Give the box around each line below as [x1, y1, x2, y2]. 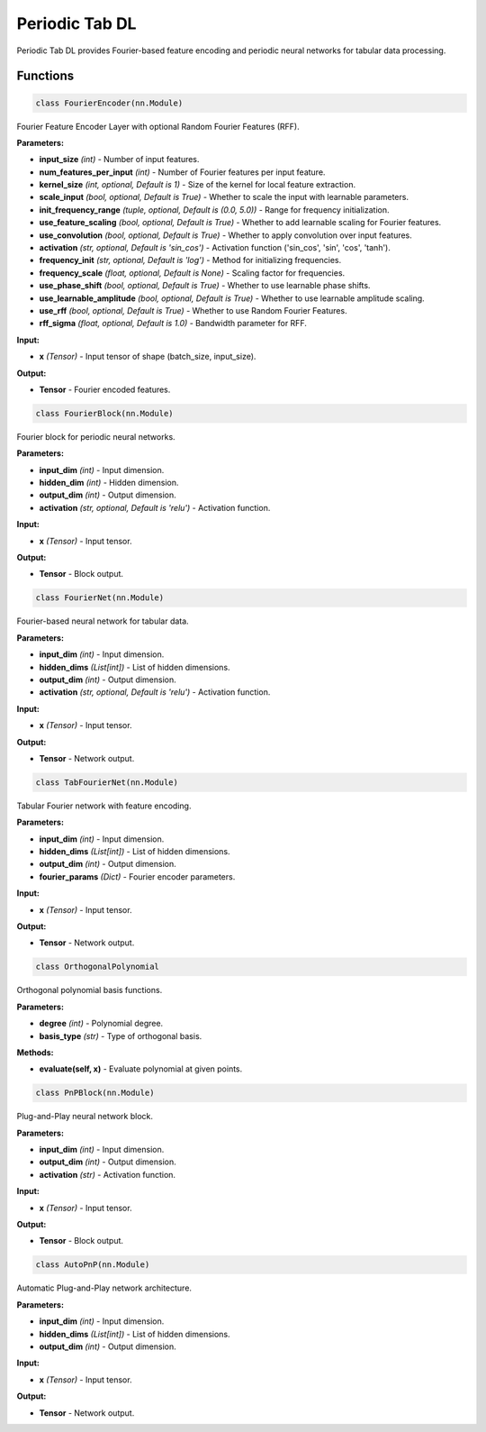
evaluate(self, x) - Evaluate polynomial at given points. [39, 1063, 243, 1074]
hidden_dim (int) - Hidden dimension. [39, 478, 179, 488]
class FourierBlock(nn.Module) [35, 408, 175, 418]
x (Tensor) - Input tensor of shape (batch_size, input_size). [39, 351, 256, 362]
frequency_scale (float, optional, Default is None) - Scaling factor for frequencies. [39, 267, 346, 278]
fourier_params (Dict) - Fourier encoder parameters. [39, 871, 236, 882]
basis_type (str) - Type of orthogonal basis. [39, 1030, 202, 1041]
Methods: [16, 1046, 54, 1058]
